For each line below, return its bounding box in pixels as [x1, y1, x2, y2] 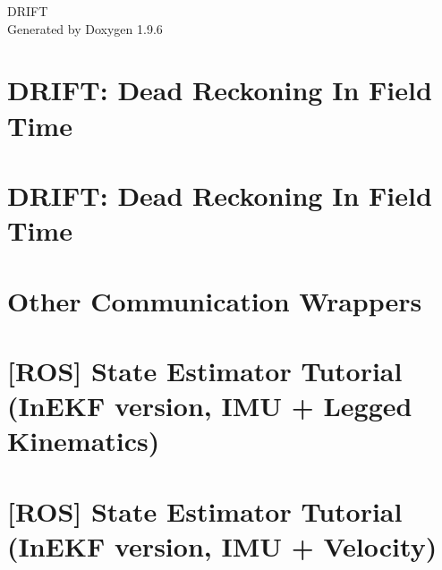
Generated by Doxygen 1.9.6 [7, 19, 163, 38]
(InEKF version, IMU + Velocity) [7, 527, 438, 564]
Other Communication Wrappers [7, 282, 422, 319]
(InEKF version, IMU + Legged [7, 387, 412, 424]
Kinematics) [7, 422, 160, 459]
